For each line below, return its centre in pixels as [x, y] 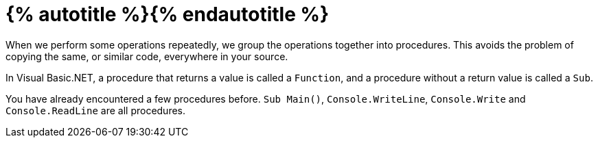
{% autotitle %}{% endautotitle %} [168, 14]
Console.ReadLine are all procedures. [96, 110]
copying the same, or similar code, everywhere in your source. [147, 56]
